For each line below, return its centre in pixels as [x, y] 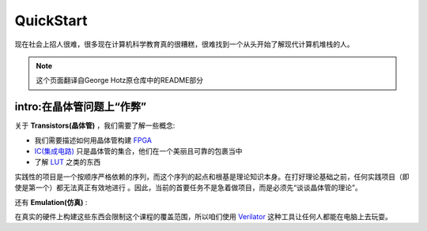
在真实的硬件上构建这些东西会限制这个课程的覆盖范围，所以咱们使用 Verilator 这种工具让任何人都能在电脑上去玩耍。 [204, 216]
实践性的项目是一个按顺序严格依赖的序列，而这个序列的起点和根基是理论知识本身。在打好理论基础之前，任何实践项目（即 [212, 177]
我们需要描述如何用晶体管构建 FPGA [93, 140]
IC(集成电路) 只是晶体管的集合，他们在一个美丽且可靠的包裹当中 [138, 151]
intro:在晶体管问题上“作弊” [80, 107]
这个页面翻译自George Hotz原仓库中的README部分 [120, 80]
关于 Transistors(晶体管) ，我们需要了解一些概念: [95, 125]
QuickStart [51, 20]
